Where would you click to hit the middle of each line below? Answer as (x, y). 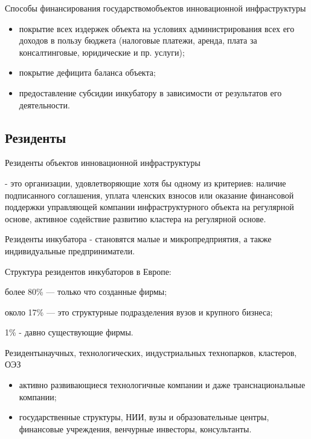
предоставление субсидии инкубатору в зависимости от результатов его (150, 92)
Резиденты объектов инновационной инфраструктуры (103, 163)
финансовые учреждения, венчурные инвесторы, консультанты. (135, 428)
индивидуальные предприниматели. (70, 250)
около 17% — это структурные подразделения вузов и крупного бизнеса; (139, 312)
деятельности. (44, 104)
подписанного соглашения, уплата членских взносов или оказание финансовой (149, 195)
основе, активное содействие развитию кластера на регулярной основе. (136, 218)
